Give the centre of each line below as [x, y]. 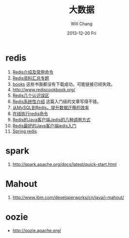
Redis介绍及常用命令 [33, 72]
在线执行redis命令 [30, 113]
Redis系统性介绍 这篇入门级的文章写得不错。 [57, 101]
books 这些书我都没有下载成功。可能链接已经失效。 [64, 84]
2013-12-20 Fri [82, 33]
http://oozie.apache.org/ [37, 230]
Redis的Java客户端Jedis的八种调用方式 [51, 119]
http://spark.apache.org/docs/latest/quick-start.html [64, 164]
